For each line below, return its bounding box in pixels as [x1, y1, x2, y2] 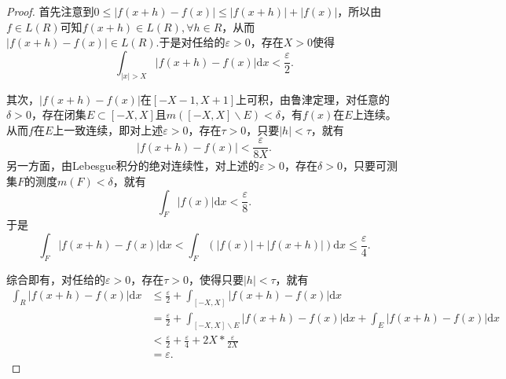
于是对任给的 [159, 34, 225, 50]
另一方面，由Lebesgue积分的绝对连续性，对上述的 [6, 157, 259, 174]
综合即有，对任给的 [6, 270, 105, 287]
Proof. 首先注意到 [6, 3, 94, 19]
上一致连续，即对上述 [53, 121, 163, 138]
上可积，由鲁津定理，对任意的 [236, 90, 390, 107]
